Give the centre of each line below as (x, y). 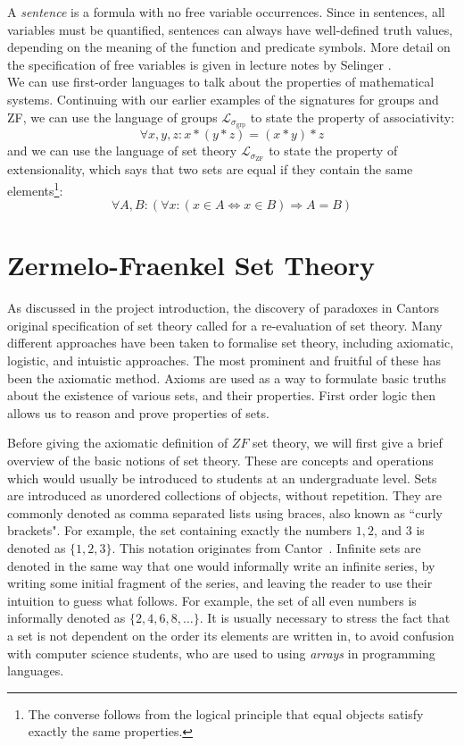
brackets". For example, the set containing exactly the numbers (180, 530)
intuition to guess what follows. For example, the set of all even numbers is (212, 600)
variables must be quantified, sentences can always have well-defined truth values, (230, 29)
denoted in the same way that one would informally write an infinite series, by (221, 565)
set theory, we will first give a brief (348, 443)
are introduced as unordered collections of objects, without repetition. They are (224, 495)
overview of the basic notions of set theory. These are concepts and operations (220, 460)
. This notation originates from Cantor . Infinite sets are (266, 547)
